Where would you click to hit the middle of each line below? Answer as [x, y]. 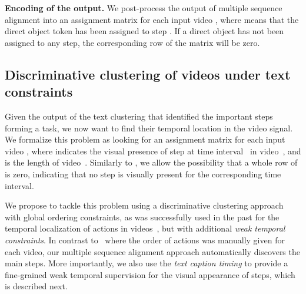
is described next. [36, 286]
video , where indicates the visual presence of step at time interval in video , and [153, 151]
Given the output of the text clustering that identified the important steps [139, 116]
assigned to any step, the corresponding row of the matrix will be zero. [132, 42]
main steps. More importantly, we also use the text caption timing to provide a [147, 263]
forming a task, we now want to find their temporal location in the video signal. [149, 128]
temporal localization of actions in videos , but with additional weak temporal [145, 228]
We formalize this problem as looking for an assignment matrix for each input [145, 139]
